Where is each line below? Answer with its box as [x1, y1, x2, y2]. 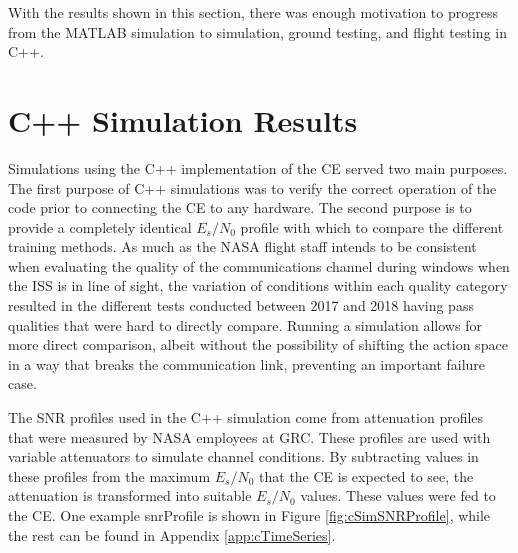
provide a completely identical [8, 216, 192, 237]
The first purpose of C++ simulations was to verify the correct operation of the [8, 177, 497, 198]
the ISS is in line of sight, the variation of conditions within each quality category [8, 275, 508, 296]
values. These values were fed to [300, 485, 496, 506]
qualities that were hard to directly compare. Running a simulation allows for [8, 314, 482, 335]
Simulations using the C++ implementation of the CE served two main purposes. [8, 157, 508, 178]
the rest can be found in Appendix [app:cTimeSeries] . [8, 524, 336, 545]
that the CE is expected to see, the [259, 465, 474, 486]
